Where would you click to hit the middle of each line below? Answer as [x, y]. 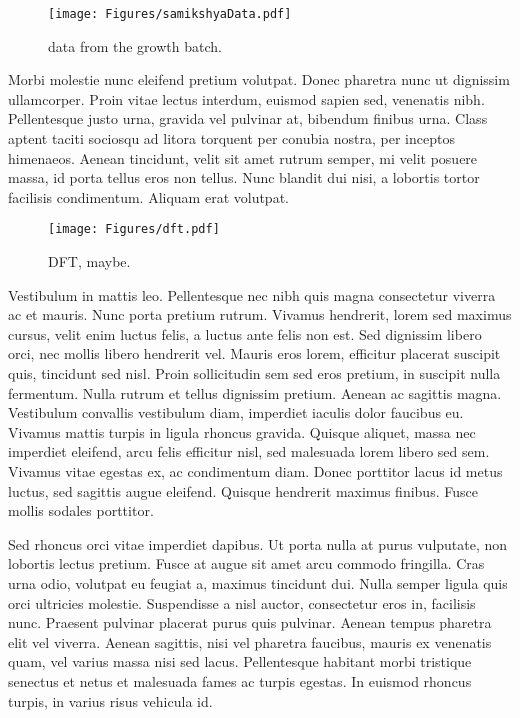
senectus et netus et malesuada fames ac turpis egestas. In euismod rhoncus [240, 680]
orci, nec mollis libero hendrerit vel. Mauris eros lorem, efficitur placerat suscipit [254, 353]
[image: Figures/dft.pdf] [134, 229]
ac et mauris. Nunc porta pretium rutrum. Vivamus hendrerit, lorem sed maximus [260, 314]
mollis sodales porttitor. [81, 510]
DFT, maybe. [89, 261]
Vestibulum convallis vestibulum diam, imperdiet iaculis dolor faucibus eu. [236, 412]
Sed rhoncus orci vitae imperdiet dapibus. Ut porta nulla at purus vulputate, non [258, 543]
